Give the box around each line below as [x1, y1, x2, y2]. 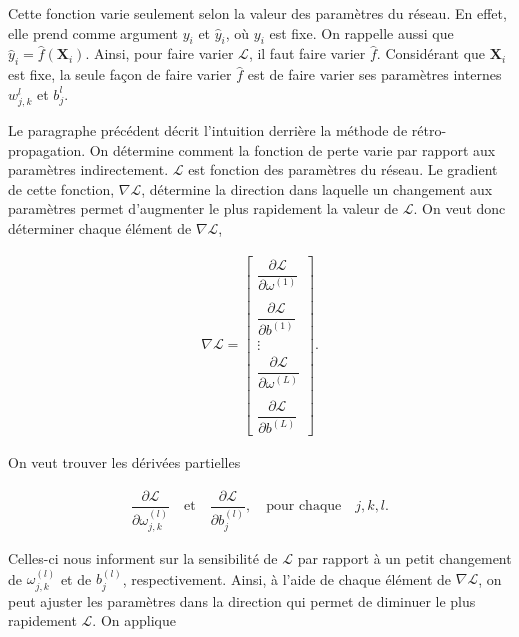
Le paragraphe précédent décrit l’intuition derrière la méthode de [8, 119, 408, 140]
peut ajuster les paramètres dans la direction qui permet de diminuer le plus [8, 590, 476, 611]
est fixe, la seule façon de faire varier [8, 64, 232, 85]
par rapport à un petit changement [297, 548, 512, 569]
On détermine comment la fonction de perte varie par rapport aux [89, 139, 496, 160]
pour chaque [266, 499, 342, 514]
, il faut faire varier [248, 43, 366, 64]
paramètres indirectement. [8, 159, 169, 180]
